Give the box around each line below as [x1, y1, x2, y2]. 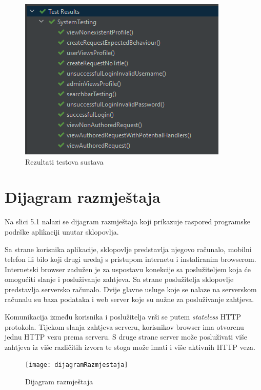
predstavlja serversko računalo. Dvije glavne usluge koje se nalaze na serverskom [5, 283, 257, 294]
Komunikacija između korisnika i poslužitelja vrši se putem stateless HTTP [5, 311, 241, 322]
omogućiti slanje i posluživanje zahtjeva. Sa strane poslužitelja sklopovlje [5, 274, 234, 285]
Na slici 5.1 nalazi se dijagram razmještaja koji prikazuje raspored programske [5, 216, 250, 227]
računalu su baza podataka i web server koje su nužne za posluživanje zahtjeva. [5, 294, 254, 305]
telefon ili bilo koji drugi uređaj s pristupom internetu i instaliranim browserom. [5, 254, 256, 264]
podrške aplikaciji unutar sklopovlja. [5, 226, 119, 237]
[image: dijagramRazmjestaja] [25, 361, 128, 369]
